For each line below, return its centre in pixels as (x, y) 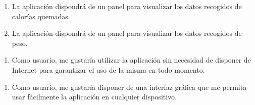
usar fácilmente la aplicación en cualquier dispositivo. (94, 97)
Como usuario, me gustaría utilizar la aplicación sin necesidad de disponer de (131, 60)
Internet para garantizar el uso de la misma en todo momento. (108, 69)
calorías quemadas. (41, 16)
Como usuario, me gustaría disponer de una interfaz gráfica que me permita (129, 87)
